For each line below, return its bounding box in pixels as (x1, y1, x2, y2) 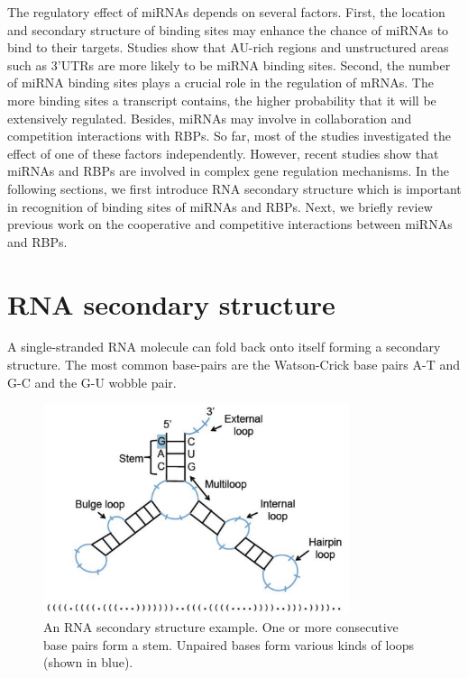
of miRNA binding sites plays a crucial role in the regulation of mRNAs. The (7, 73, 434, 92)
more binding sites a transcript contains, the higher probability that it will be (7, 90, 436, 109)
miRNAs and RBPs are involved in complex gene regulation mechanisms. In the (7, 161, 449, 180)
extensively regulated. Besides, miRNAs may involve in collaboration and (7, 108, 412, 127)
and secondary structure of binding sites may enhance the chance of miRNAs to (7, 20, 449, 39)
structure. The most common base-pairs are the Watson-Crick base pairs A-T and (7, 355, 460, 374)
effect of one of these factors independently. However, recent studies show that (7, 143, 439, 162)
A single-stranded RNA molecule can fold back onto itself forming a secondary (7, 337, 441, 356)
